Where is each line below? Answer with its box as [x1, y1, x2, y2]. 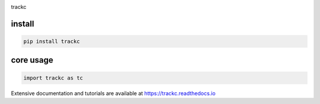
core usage [11, 55, 53, 65]
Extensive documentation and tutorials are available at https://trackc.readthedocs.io [11, 89, 216, 97]
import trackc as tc [23, 74, 83, 81]
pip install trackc [23, 38, 80, 44]
